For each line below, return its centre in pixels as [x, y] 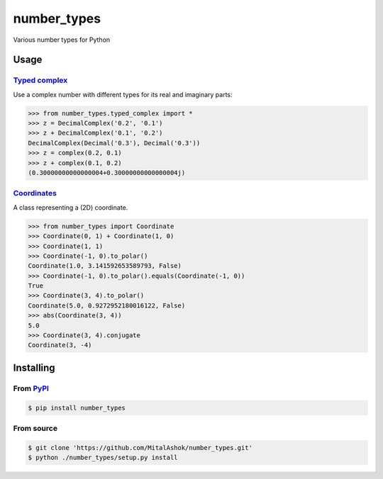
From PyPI [31, 388]
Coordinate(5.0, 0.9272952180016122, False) [107, 305]
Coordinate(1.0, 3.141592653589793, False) [105, 266]
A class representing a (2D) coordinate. [71, 207]
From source [35, 428]
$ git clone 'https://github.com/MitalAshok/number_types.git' [140, 447]
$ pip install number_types [77, 408]
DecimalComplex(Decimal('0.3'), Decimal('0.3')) [114, 143]
